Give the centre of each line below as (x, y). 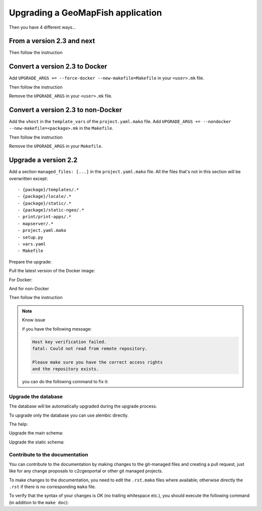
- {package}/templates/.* (49, 189)
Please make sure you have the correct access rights (98, 362)
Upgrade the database (36, 396)
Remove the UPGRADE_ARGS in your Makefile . (56, 146)
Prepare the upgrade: (30, 262)
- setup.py (31, 237)
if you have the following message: (57, 329)
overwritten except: (28, 178)
